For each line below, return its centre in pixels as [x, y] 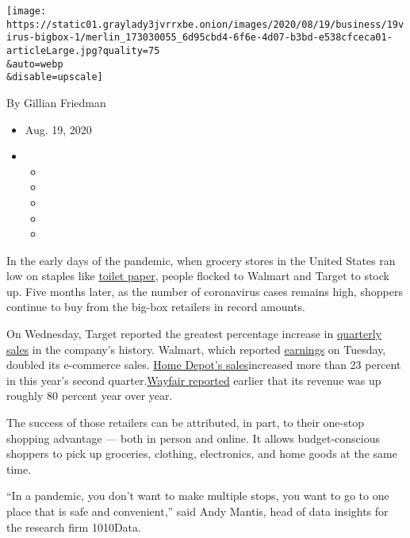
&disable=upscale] [55, 77]
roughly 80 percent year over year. [90, 396]
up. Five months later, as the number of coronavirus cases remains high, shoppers [205, 291]
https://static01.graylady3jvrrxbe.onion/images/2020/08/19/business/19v [205, 24]
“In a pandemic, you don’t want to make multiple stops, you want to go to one [198, 496]
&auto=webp [35, 64]
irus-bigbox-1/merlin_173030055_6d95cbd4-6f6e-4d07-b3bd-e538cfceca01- [199, 38]
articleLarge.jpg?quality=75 [83, 50]
